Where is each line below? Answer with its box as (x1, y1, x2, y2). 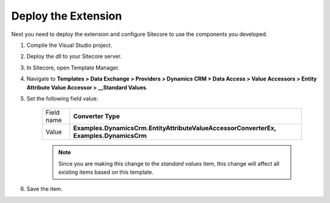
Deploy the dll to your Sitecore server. (26, 52, 122, 60)
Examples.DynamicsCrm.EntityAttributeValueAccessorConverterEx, (73, 124, 276, 132)
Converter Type (73, 112, 120, 121)
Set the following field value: (26, 94, 98, 102)
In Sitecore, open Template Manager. (26, 64, 120, 71)
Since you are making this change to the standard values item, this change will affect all (58, 160, 280, 167)
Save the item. (26, 185, 63, 193)
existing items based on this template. (58, 168, 154, 176)
